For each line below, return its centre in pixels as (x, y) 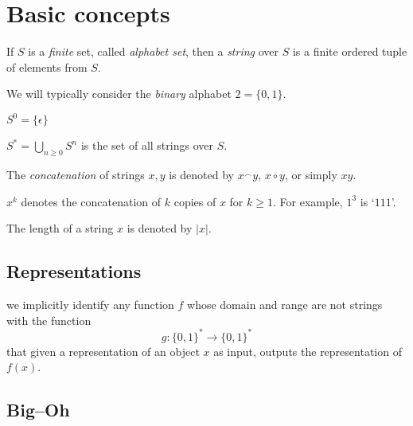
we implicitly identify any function (90, 305)
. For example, (308, 201)
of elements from (47, 66)
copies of (195, 201)
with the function (49, 320)
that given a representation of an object (103, 351)
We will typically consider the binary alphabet (119, 94)
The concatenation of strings (76, 175)
